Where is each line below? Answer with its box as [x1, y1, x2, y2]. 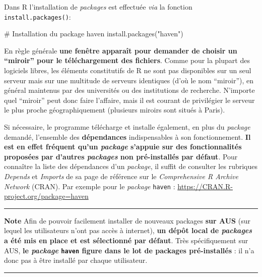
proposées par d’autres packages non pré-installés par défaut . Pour [4, 151, 238, 161]
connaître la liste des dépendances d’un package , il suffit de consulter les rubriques [4, 161, 257, 172]
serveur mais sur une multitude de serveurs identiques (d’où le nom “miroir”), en [4, 75, 253, 85]
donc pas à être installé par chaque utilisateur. [4, 255, 148, 265]
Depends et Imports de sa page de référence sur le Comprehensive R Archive [4, 171, 238, 181]
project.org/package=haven [4, 191, 89, 201]
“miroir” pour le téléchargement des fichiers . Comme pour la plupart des [4, 55, 250, 66]
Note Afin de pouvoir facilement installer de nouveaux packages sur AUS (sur [4, 215, 250, 226]
